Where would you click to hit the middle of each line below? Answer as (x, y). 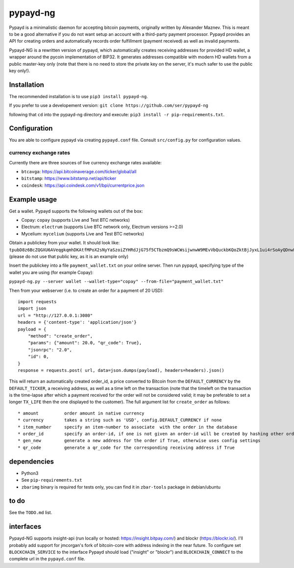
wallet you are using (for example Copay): (51, 272)
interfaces (25, 527)
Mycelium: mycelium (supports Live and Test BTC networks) (83, 233)
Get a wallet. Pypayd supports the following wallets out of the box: (76, 211)
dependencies (31, 461)
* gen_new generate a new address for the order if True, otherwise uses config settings (139, 441)
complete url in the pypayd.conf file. (47, 559)
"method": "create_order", (60, 336)
